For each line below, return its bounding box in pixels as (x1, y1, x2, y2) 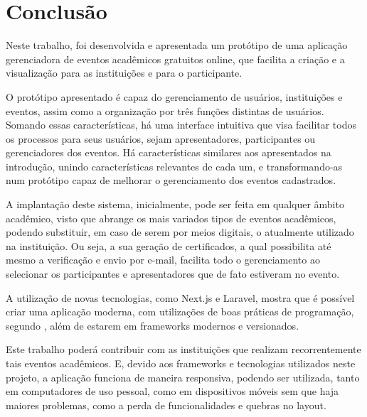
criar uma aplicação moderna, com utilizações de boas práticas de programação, (6, 304, 354, 319)
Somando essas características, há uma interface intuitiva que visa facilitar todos (6, 117, 357, 132)
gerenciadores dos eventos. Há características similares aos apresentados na (6, 145, 331, 160)
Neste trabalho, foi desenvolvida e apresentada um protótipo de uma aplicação (6, 38, 348, 53)
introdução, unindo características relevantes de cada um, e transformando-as (6, 158, 343, 173)
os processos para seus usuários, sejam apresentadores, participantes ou (6, 131, 316, 146)
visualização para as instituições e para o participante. (6, 65, 243, 80)
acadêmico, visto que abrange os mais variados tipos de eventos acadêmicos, (6, 210, 336, 225)
